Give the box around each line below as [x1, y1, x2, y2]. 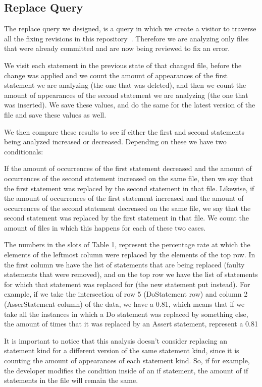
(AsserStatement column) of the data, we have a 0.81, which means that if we [4, 299, 245, 309]
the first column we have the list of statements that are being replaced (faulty [4, 259, 245, 269]
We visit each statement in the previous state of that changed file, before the [4, 60, 242, 70]
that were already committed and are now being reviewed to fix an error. [4, 43, 230, 53]
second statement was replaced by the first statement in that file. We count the [4, 212, 249, 223]
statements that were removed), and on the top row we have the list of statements [4, 269, 258, 280]
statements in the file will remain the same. [4, 375, 138, 385]
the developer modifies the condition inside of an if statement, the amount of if [4, 365, 248, 375]
